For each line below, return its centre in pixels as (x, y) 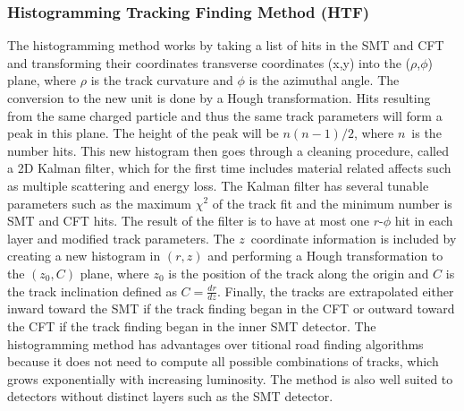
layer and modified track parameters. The (121, 238)
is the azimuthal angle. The (324, 80)
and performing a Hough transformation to (325, 256)
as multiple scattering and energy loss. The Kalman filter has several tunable (218, 185)
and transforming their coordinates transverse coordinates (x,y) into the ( (209, 62)
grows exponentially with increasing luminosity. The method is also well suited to (230, 378)
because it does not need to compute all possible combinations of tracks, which (223, 361)
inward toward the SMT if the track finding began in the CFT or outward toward (231, 308)
